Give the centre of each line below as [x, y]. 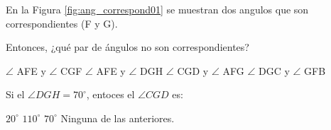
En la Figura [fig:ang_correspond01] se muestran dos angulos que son [157, 9]
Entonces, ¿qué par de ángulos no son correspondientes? [127, 47]
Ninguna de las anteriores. [118, 118]
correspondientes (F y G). [62, 23]
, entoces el [110, 94]
